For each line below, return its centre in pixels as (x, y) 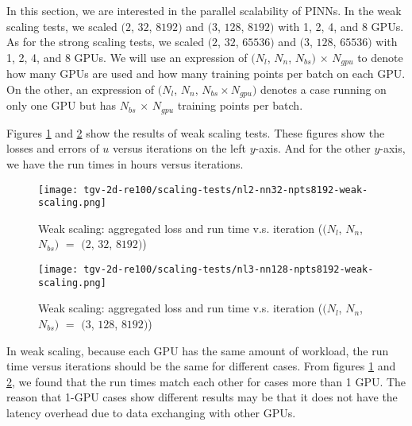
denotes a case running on (323, 89)
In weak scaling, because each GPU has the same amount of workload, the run (198, 350)
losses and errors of (53, 148)
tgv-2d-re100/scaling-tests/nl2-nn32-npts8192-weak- (226, 190)
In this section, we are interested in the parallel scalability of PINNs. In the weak (204, 10)
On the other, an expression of (81, 89)
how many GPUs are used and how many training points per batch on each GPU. (206, 74)
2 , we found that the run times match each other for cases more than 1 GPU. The (206, 381)
